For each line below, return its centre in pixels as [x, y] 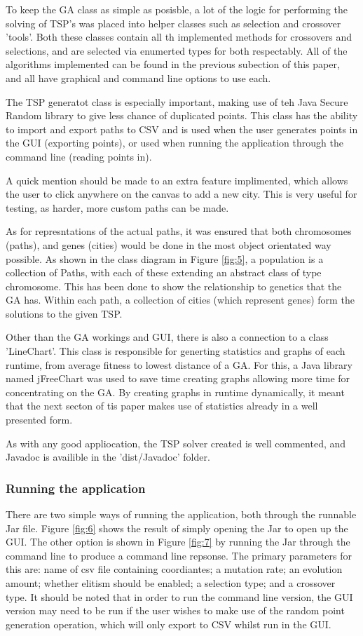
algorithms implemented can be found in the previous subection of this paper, [173, 64]
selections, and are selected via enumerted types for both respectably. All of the [177, 50]
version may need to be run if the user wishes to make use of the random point [175, 610]
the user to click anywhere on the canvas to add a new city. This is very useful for [181, 194]
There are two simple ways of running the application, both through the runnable [181, 514]
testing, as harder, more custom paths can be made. [117, 207]
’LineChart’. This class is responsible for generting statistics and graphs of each [176, 351]
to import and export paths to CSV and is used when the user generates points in [182, 129]
